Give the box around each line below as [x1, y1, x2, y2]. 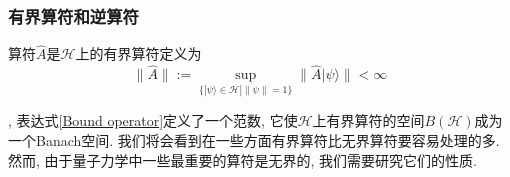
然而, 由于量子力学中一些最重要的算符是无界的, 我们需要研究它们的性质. [8, 149, 477, 170]
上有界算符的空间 [312, 110, 425, 131]
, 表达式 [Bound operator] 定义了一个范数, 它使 [8, 110, 298, 131]
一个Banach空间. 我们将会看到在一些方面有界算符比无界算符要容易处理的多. [8, 130, 500, 151]
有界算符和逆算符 [8, 3, 139, 28]
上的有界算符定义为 [75, 43, 202, 64]
